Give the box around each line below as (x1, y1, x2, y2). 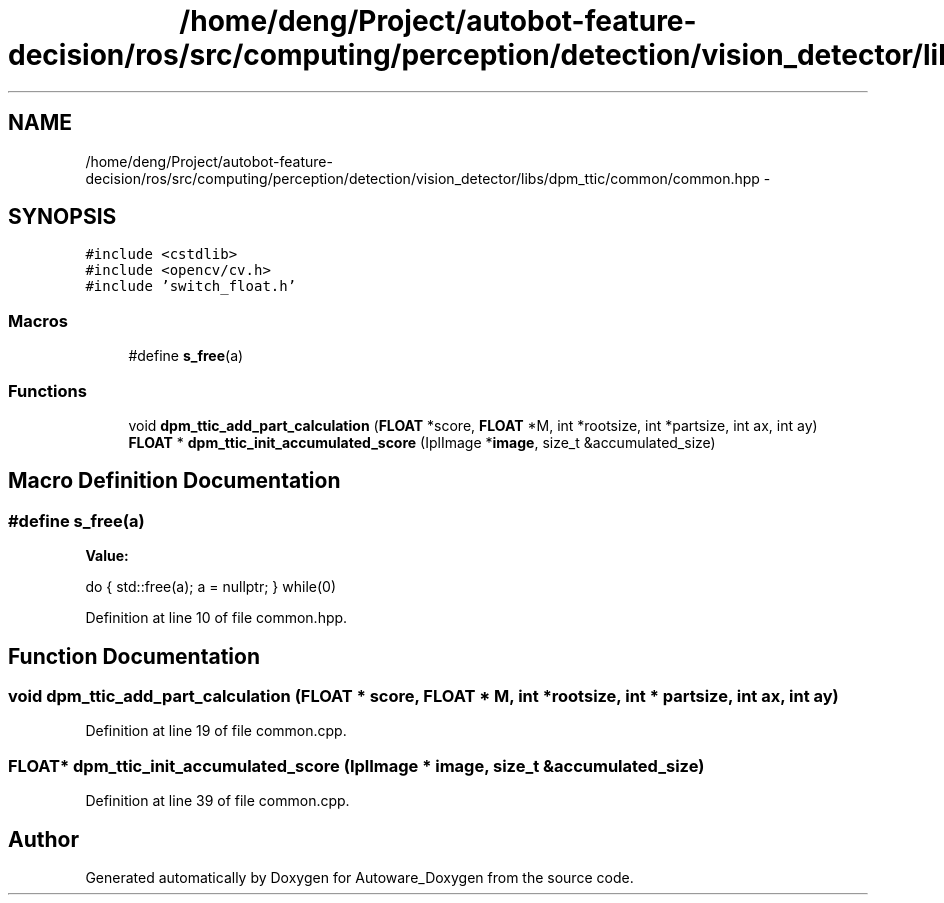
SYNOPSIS (8, 204, 117, 230)
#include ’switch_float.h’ (85, 278, 297, 295)
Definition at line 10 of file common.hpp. (85, 609, 348, 627)
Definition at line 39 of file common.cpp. (85, 792, 350, 810)
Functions (8, 380, 87, 401)
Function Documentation (8, 643, 260, 669)
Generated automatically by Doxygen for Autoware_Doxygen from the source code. (85, 868, 634, 886)
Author (8, 826, 79, 852)
